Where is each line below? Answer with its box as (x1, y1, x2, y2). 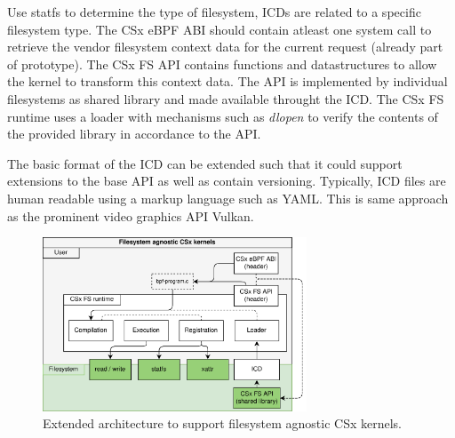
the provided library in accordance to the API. (7, 124, 261, 143)
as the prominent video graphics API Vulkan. (7, 206, 254, 225)
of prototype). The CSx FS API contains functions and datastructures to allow (7, 54, 437, 73)
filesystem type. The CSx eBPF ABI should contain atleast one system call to (7, 20, 432, 38)
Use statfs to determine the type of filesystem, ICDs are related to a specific (7, 3, 421, 20)
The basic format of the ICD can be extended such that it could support (7, 154, 403, 172)
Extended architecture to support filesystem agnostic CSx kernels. (43, 414, 403, 433)
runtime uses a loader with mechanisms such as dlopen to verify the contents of (7, 107, 438, 125)
